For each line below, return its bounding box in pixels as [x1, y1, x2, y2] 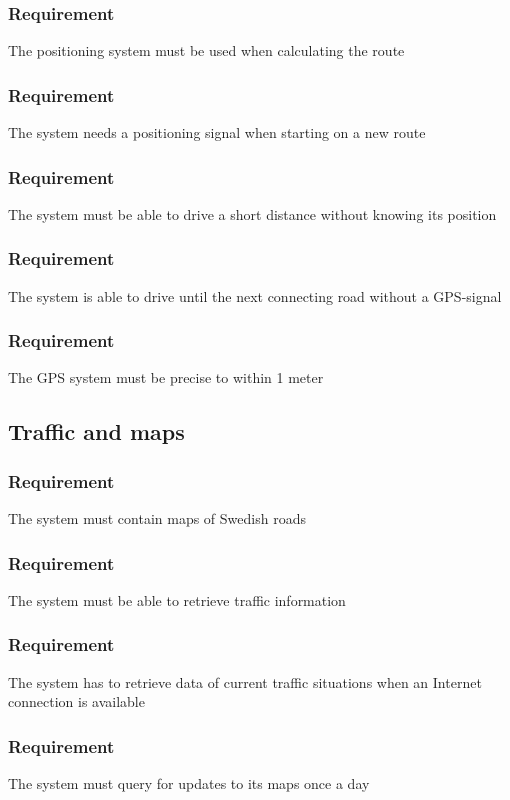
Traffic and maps [8, 416, 185, 447]
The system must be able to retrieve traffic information [8, 589, 346, 610]
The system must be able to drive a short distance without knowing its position [8, 203, 497, 224]
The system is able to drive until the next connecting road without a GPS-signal [8, 285, 502, 306]
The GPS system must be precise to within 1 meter [8, 367, 324, 388]
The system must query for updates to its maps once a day [8, 773, 370, 794]
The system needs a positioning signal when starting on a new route [8, 122, 426, 143]
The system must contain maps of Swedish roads [8, 508, 306, 529]
